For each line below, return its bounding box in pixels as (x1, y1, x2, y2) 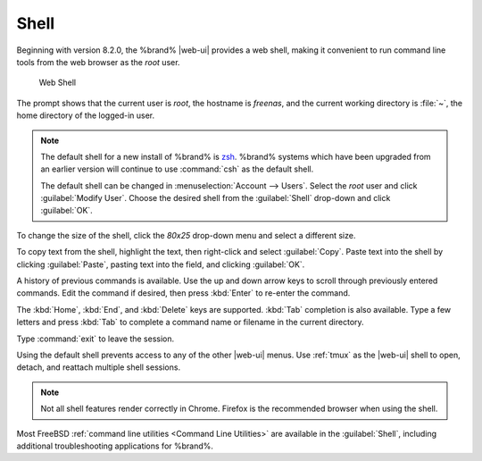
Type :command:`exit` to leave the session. (16, 333, 175, 344)
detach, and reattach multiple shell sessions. (16, 362, 181, 373)
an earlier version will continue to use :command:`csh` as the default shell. (40, 163, 314, 174)
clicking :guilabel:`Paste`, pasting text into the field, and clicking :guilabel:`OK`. (16, 259, 305, 270)
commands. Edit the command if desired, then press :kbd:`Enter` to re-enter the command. (16, 288, 351, 298)
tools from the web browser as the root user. (16, 56, 180, 67)
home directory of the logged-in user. (16, 110, 155, 121)
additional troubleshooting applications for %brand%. (16, 440, 214, 451)
